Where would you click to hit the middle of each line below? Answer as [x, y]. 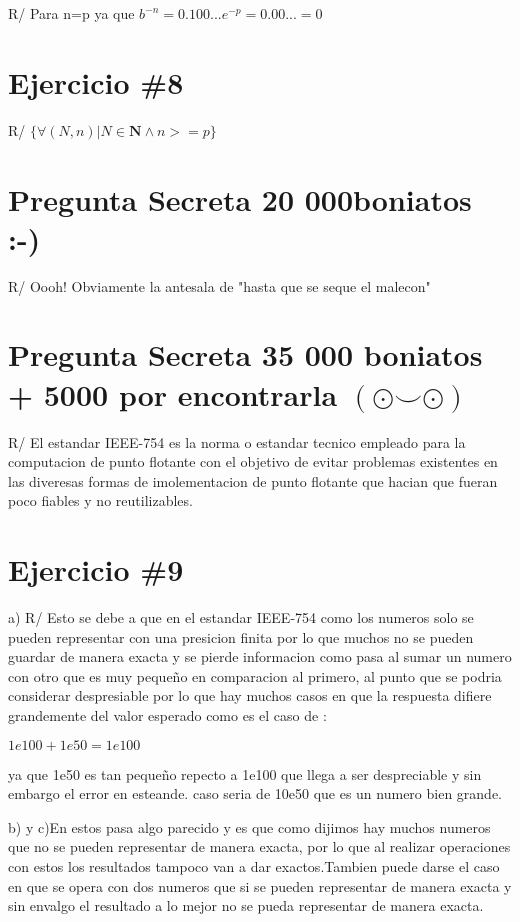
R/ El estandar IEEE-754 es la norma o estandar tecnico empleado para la [237, 441]
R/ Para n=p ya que [71, 13]
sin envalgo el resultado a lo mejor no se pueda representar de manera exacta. [246, 905]
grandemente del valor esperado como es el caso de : [167, 715]
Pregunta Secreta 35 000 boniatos [245, 354]
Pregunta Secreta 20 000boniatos [240, 198]
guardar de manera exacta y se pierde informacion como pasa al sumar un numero [260, 656]
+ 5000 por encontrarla [173, 393]
